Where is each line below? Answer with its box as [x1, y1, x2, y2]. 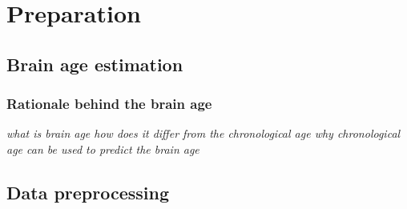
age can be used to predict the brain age [6, 140, 199, 157]
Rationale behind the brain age [6, 94, 212, 114]
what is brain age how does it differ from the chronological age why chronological [6, 125, 401, 142]
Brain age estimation [6, 51, 183, 76]
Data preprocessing [6, 179, 170, 204]
